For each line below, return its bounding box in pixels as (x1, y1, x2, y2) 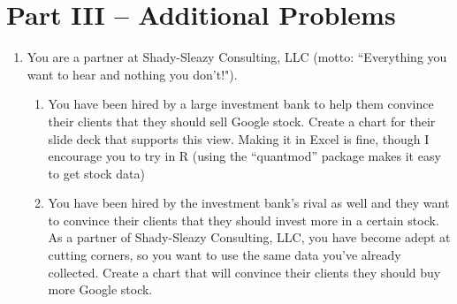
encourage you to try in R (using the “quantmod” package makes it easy (48, 147, 441, 165)
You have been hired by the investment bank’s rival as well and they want (48, 194, 450, 212)
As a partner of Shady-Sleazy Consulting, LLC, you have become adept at (48, 228, 451, 247)
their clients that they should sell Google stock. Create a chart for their (48, 111, 436, 130)
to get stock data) (48, 163, 145, 182)
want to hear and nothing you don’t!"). (27, 65, 238, 83)
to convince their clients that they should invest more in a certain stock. (48, 210, 439, 229)
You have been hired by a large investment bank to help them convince (48, 95, 434, 113)
